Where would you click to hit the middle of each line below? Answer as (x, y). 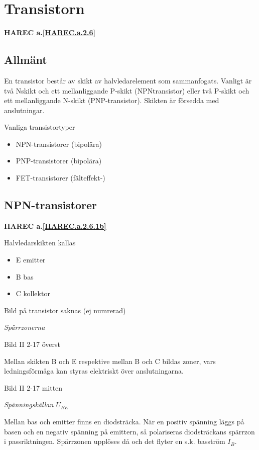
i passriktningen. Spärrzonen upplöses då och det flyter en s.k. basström (115, 441)
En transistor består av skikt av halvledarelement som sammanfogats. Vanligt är (128, 80)
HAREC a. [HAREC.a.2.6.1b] (55, 226)
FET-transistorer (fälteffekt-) (60, 178)
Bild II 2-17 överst (32, 344)
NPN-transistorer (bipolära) (59, 144)
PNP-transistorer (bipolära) (59, 161)
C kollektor (33, 293)
